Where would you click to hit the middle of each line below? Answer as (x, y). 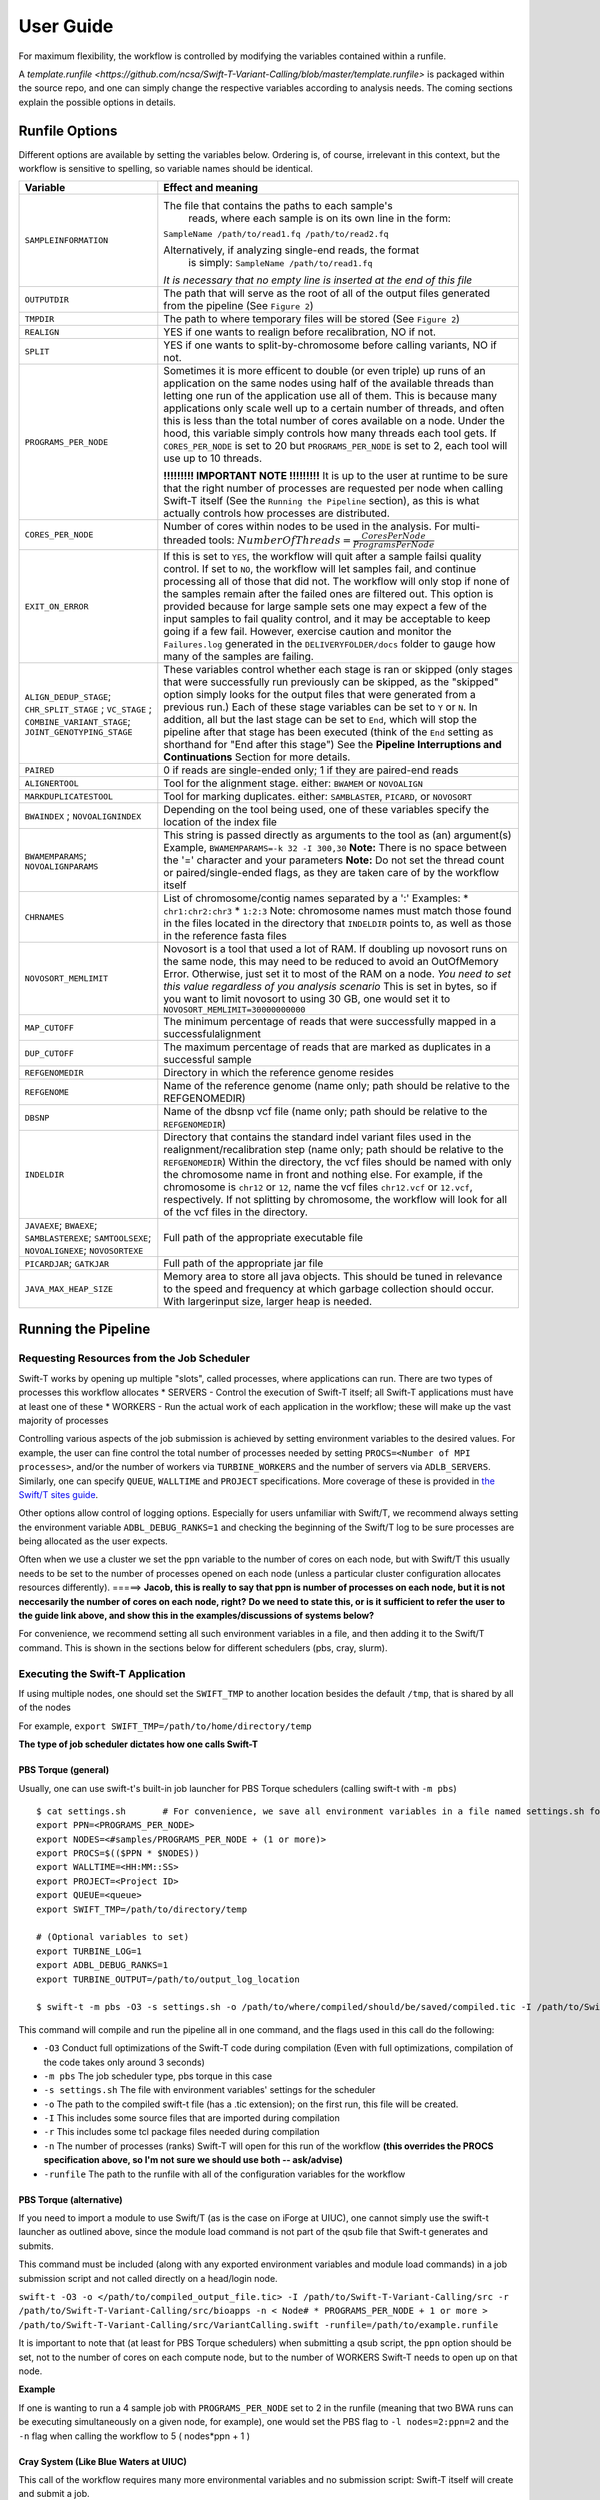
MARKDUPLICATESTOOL (69, 796)
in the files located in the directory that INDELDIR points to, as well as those (337, 923)
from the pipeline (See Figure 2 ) (238, 306)
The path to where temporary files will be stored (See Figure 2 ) (311, 319)
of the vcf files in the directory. (236, 1212)
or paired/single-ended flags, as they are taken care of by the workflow (331, 872)
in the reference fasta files (225, 935)
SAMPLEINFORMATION (66, 240)
